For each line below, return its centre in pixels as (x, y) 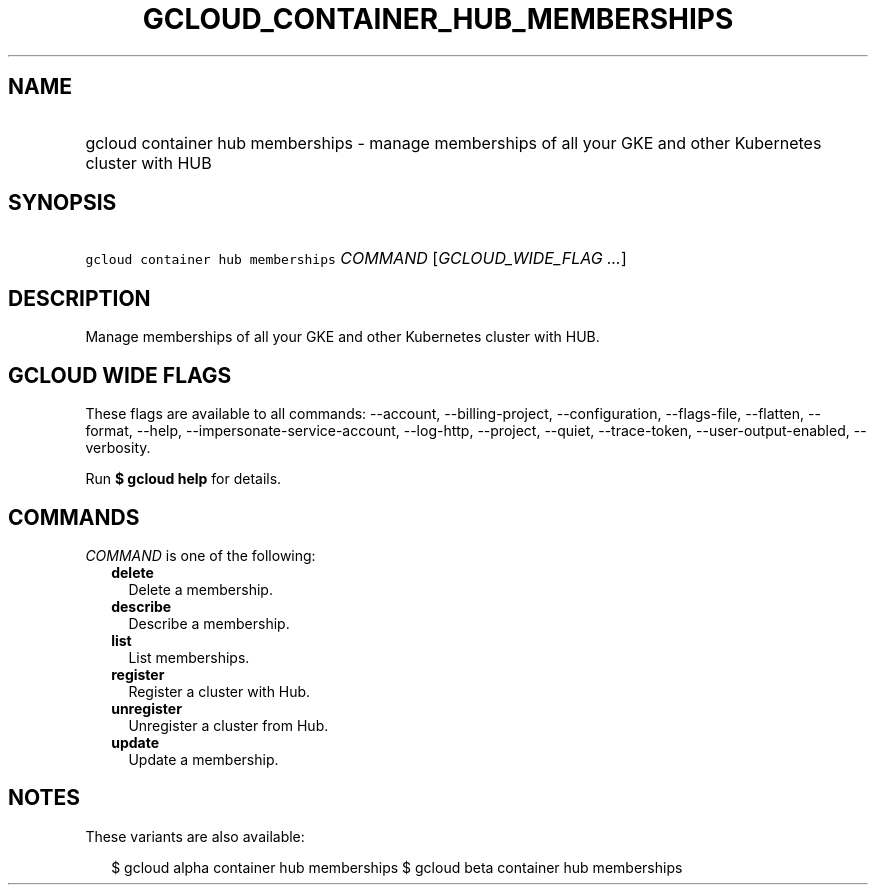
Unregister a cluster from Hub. (228, 725)
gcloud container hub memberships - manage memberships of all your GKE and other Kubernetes (453, 142)
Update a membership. (203, 759)
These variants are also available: (195, 836)
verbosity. (118, 448)
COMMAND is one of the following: (200, 555)
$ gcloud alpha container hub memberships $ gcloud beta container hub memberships (397, 867)
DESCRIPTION (79, 298)
